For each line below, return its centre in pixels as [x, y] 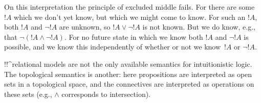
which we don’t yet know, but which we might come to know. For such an [130, 17]
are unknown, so [85, 27]
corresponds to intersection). [106, 94]
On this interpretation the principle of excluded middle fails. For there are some [129, 7]
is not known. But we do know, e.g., [199, 27]
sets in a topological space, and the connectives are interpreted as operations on [129, 84]
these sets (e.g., [28, 94]
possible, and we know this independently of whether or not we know [113, 47]
